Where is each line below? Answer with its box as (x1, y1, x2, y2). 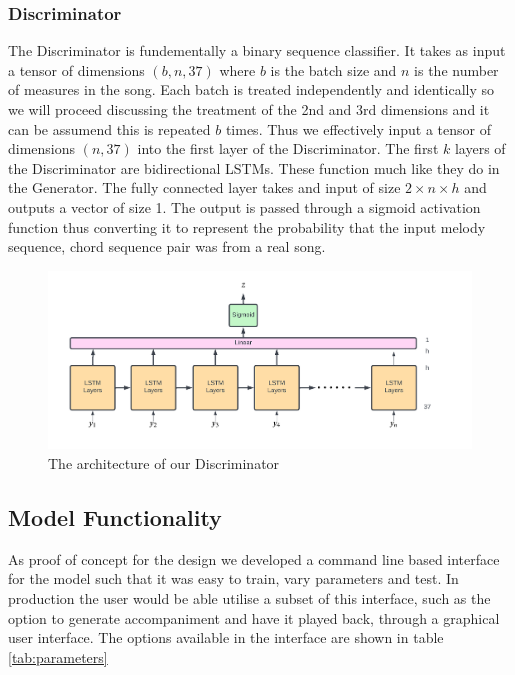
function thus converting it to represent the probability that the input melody (8, 216, 486, 237)
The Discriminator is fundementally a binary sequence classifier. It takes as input (8, 40, 506, 61)
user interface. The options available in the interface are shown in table (8, 627, 444, 648)
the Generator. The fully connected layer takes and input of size (8, 177, 401, 198)
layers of (454, 138, 506, 159)
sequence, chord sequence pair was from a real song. (8, 236, 326, 257)
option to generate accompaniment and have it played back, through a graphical (8, 607, 500, 628)
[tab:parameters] (8, 646, 108, 667)
